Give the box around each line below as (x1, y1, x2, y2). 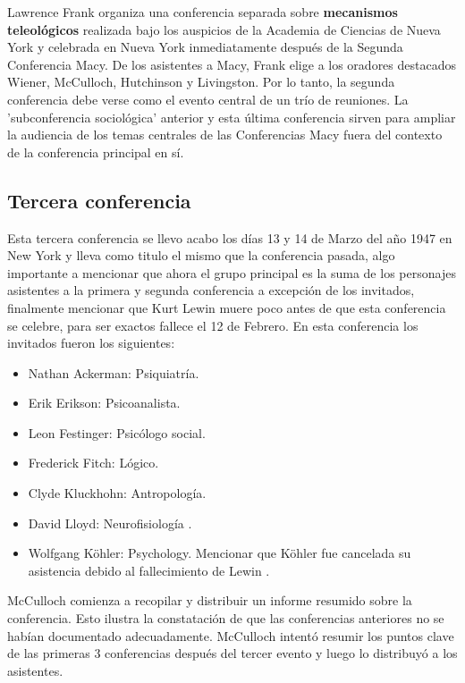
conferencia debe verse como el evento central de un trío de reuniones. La (7, 89, 409, 108)
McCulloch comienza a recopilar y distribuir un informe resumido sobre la (7, 591, 412, 610)
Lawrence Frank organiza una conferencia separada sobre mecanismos (7, 3, 398, 21)
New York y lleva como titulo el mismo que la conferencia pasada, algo (7, 246, 395, 265)
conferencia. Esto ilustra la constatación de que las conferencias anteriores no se (7, 609, 444, 628)
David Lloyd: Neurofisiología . (28, 513, 192, 532)
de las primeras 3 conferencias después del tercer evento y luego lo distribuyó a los (7, 644, 458, 662)
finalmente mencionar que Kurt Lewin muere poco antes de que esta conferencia (7, 298, 446, 316)
